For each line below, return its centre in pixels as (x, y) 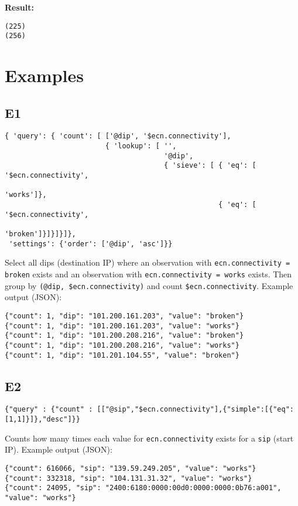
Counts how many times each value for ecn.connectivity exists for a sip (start (149, 438)
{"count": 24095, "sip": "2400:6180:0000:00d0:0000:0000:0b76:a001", (143, 488)
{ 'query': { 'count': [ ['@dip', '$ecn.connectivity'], (118, 136)
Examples (44, 75)
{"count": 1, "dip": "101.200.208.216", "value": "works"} (122, 345)
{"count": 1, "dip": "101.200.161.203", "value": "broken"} (124, 316)
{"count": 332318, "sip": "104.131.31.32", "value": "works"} (129, 478)
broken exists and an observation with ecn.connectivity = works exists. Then (148, 274)
